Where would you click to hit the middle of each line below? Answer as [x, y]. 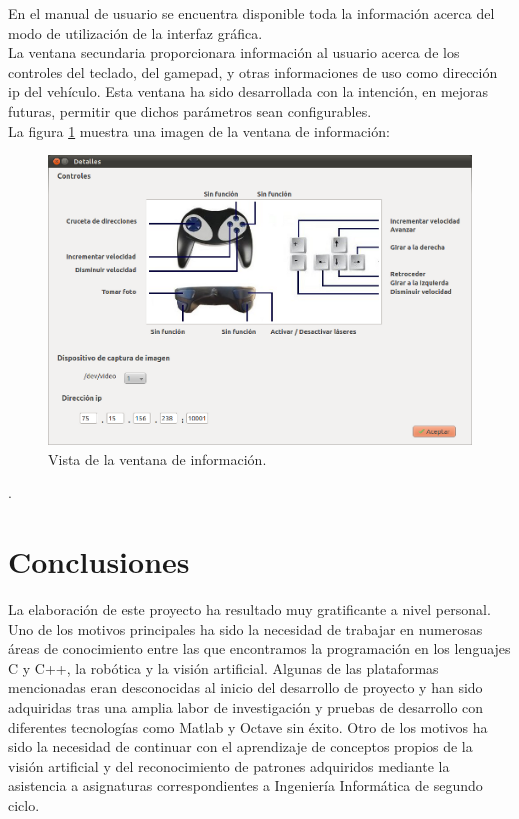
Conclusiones [99, 561]
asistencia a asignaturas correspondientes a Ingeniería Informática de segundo [245, 785]
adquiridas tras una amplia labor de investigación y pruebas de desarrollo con [246, 707]
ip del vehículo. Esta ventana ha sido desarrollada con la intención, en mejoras [248, 91]
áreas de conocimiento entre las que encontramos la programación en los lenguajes [259, 648]
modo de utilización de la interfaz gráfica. [135, 32]
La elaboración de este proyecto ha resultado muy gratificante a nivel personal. [249, 609]
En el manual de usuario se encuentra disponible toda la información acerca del [251, 13]
